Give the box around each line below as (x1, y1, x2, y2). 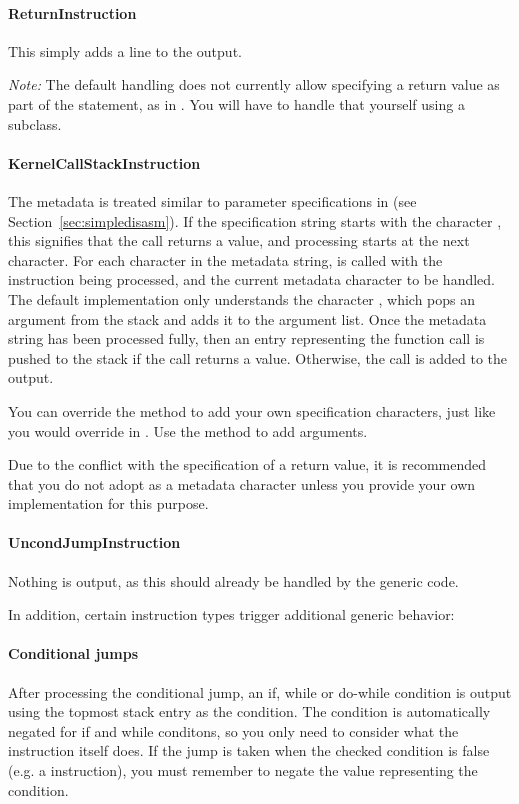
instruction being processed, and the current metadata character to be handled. (8, 269, 495, 290)
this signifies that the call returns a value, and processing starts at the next (8, 230, 470, 251)
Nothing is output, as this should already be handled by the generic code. (8, 570, 459, 591)
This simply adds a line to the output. (8, 40, 242, 61)
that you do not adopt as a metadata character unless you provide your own (8, 473, 476, 494)
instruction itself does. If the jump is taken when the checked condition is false (8, 740, 490, 761)
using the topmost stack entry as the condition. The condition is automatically (8, 701, 491, 722)
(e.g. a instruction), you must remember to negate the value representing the (8, 760, 478, 781)
